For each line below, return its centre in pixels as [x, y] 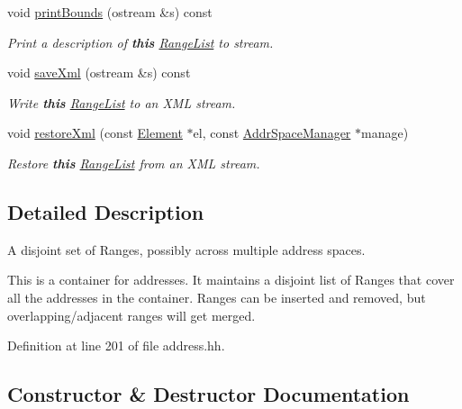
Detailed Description [106, 211]
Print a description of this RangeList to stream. [140, 42]
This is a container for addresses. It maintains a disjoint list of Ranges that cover [231, 280]
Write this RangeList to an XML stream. [122, 102]
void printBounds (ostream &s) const [110, 12]
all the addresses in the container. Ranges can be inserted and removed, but [217, 297]
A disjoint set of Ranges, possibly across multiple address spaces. [186, 249]
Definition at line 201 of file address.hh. [116, 345]
